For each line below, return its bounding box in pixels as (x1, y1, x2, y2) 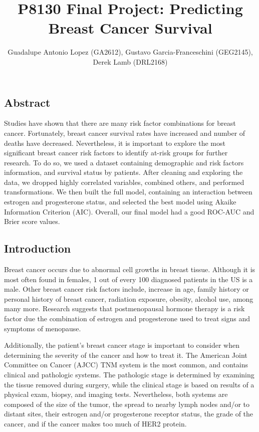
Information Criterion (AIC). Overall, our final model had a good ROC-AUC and (4, 206, 254, 217)
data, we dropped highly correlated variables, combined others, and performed (4, 176, 244, 187)
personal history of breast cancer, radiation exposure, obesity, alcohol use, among (4, 293, 253, 304)
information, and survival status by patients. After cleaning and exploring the (4, 167, 243, 177)
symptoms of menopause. (4, 323, 81, 333)
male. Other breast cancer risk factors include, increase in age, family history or (4, 284, 249, 294)
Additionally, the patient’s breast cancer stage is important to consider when (4, 340, 239, 350)
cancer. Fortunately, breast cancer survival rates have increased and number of (4, 127, 245, 138)
